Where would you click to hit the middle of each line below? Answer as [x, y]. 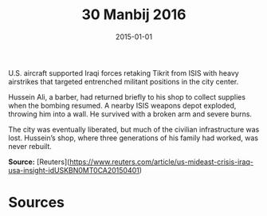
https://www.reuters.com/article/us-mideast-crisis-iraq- [161, 162]
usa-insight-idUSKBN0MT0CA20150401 [74, 170]
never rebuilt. [30, 146]
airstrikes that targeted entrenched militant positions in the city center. [124, 81]
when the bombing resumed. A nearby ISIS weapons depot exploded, [122, 105]
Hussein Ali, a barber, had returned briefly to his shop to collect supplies [127, 96]
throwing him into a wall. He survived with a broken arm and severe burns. [130, 114]
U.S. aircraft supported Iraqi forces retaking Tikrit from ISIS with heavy [124, 73]
